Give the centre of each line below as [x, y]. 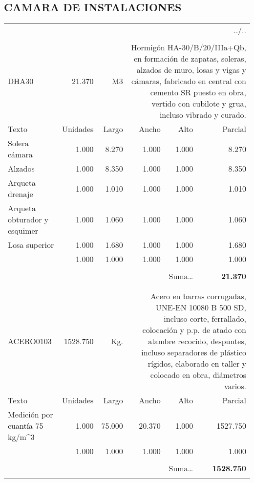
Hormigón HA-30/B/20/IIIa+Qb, [189, 47]
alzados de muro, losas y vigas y [191, 70]
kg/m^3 [21, 437]
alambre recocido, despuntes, [197, 341]
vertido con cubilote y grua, [199, 104]
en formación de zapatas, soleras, [190, 59]
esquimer [23, 231]
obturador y [28, 220]
